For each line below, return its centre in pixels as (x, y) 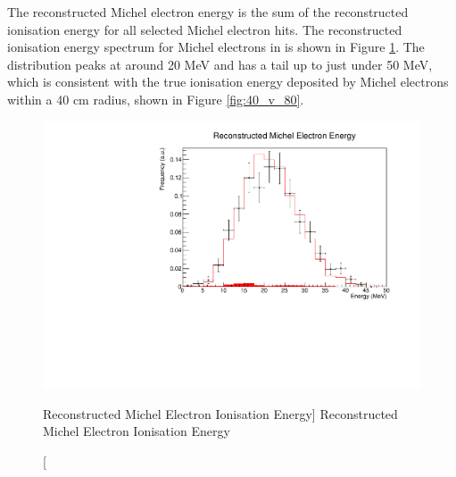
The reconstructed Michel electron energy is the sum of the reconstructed (208, 12)
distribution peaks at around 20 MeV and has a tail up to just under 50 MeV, (220, 64)
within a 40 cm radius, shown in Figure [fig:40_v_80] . (156, 99)
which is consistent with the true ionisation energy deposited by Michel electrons (228, 82)
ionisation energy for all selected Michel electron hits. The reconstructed (205, 29)
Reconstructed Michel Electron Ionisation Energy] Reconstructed (220, 413)
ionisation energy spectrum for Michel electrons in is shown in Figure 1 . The (216, 47)
